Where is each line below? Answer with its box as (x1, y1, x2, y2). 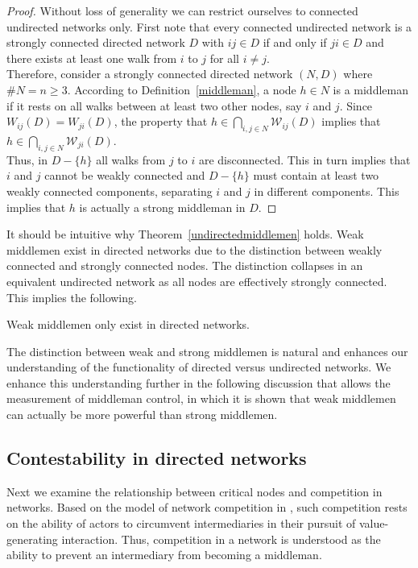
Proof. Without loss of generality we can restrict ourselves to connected (6, 2, 358, 19)
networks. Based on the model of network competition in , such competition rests (6, 499, 408, 516)
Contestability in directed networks (6, 446, 307, 471)
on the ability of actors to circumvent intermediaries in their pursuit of (6, 515, 356, 532)
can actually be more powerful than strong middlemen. (6, 406, 278, 423)
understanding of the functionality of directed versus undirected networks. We (6, 359, 391, 375)
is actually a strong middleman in (79, 198, 246, 215)
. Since (339, 97, 373, 114)
